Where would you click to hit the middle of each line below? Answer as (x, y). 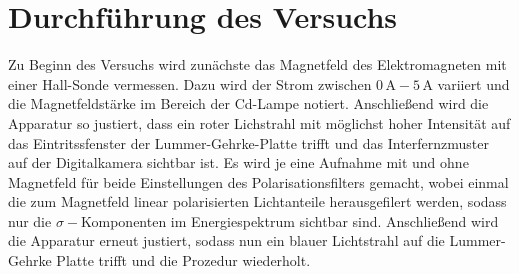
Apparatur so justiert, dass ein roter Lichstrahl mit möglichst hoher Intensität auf (259, 122)
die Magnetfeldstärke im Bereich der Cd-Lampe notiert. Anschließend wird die (248, 103)
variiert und (473, 83)
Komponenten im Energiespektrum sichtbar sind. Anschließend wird (290, 220)
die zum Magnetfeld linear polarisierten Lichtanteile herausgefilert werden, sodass (257, 201)
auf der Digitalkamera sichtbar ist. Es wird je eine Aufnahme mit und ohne (238, 162)
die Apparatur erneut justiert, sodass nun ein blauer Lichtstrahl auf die (226, 240)
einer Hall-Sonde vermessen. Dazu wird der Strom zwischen (190, 83)
